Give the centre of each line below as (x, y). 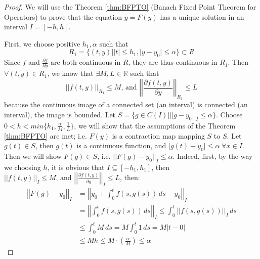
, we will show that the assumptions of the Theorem (155, 125)
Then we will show (33, 156)
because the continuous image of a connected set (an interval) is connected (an (126, 104)
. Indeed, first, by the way (213, 156)
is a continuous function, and (121, 145)
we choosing (23, 167)
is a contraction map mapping (158, 135)
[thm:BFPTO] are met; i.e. (46, 135)
